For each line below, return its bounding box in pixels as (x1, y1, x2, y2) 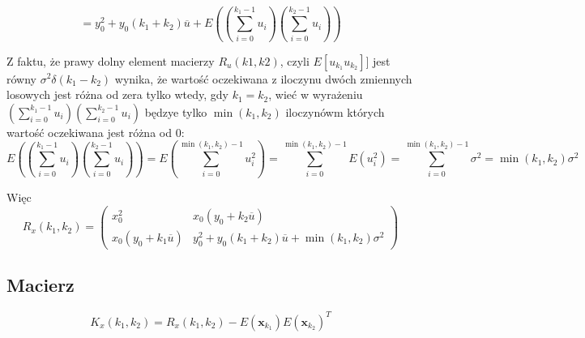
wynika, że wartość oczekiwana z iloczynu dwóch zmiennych (114, 70, 412, 87)
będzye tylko (144, 103, 207, 120)
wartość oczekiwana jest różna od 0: (6, 123, 185, 140)
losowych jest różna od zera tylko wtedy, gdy (6, 86, 228, 103)
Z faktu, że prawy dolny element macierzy (6, 52, 215, 69)
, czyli (280, 52, 310, 69)
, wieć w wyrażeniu (268, 86, 363, 103)
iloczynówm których (285, 103, 385, 120)
